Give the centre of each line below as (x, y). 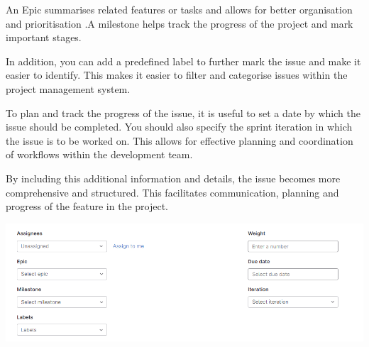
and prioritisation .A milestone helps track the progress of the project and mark (180, 23)
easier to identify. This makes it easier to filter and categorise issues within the (177, 75)
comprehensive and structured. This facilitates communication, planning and (172, 192)
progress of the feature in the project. (87, 206)
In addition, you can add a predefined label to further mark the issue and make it (183, 61)
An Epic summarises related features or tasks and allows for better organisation (179, 9)
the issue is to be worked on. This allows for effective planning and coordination (180, 140)
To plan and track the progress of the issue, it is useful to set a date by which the (183, 112)
